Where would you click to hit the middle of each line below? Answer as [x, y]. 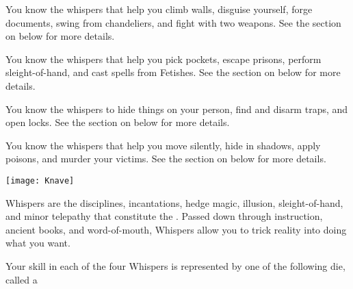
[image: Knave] [40, 180]
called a [22, 279]
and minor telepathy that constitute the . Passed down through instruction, [164, 216]
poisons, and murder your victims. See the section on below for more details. [166, 159]
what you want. [38, 243]
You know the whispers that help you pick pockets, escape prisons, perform [164, 59]
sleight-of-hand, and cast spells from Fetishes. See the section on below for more [173, 72]
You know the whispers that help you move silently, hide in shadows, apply [163, 145]
